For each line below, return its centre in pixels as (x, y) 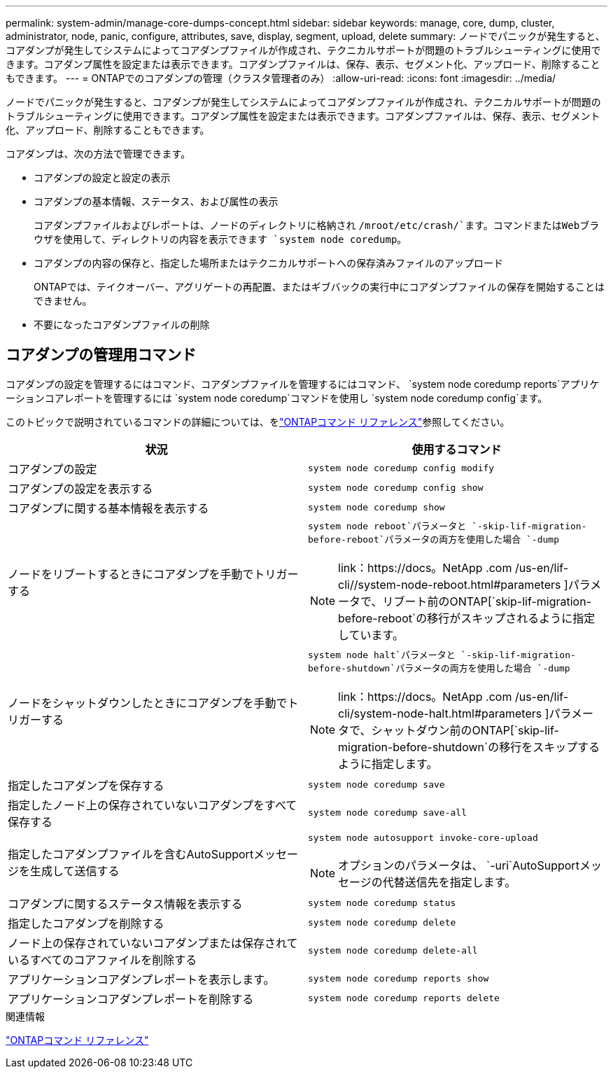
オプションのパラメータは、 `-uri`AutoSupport (459, 865)
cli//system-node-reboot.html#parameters (450, 584)
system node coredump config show (396, 488)
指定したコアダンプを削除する (86, 923)
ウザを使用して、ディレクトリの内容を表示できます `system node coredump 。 (220, 239)
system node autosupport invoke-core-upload (423, 837)
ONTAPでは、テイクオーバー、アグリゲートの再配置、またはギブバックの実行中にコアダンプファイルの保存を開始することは (319, 287)
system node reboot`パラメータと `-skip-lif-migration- (448, 526)
